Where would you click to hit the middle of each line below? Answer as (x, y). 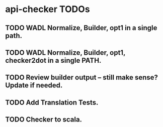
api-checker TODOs (48, 9)
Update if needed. (34, 86)
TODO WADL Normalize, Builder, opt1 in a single (81, 28)
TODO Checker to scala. (44, 120)
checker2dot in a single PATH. (53, 60)
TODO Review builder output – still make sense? (82, 78)
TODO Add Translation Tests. (52, 102)
